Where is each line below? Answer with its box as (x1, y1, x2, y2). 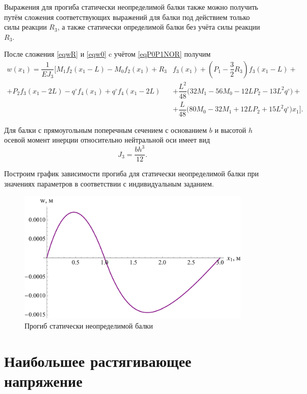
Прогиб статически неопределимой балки (24, 320, 153, 331)
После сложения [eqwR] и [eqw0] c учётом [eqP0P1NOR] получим (4, 49, 211, 59)
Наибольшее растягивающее (4, 350, 192, 371)
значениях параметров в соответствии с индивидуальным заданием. (4, 178, 214, 189)
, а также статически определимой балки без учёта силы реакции (57, 21, 260, 32)
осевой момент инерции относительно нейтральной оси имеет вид (4, 134, 210, 145)
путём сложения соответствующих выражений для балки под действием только (4, 11, 250, 22)
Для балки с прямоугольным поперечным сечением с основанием (4, 124, 207, 135)
